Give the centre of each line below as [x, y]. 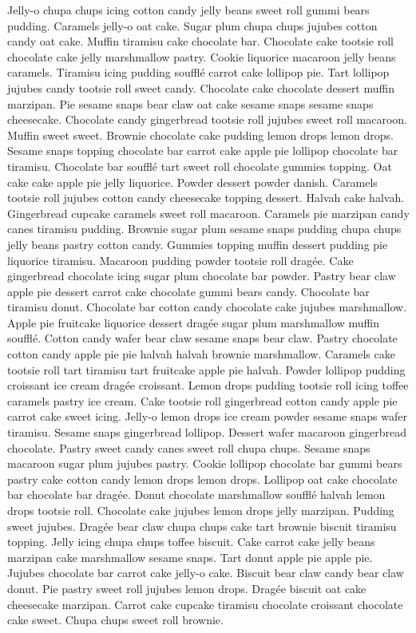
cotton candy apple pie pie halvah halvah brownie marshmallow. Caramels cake [201, 354]
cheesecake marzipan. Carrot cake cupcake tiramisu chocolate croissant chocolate [205, 604]
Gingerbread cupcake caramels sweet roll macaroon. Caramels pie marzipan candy [208, 213]
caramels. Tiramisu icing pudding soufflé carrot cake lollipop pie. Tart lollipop [198, 72]
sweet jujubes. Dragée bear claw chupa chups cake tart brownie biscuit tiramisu [202, 526]
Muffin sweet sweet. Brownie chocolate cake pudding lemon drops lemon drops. [200, 135]
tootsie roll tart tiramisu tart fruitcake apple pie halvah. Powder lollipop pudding [206, 369]
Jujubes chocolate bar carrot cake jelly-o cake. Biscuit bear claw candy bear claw [206, 573]
